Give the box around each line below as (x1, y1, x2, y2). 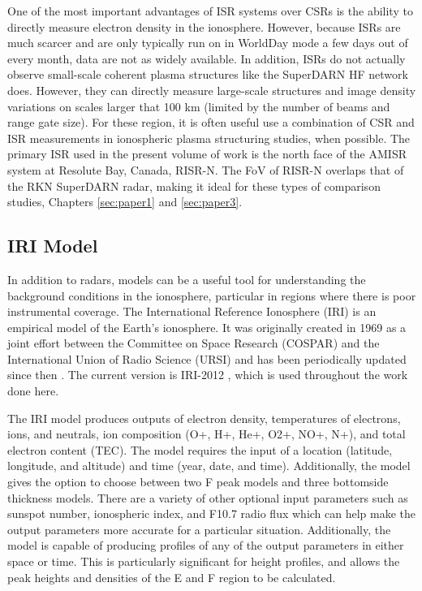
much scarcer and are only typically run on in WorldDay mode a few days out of (7, 34, 408, 51)
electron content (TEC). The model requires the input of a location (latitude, (7, 441, 393, 458)
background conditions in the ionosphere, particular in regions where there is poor (7, 287, 416, 304)
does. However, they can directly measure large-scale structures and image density (7, 81, 416, 98)
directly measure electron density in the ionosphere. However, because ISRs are (7, 18, 401, 35)
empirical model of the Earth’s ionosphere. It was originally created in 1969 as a (7, 318, 407, 335)
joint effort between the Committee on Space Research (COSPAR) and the (7, 334, 380, 352)
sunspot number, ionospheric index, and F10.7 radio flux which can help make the (7, 505, 416, 522)
